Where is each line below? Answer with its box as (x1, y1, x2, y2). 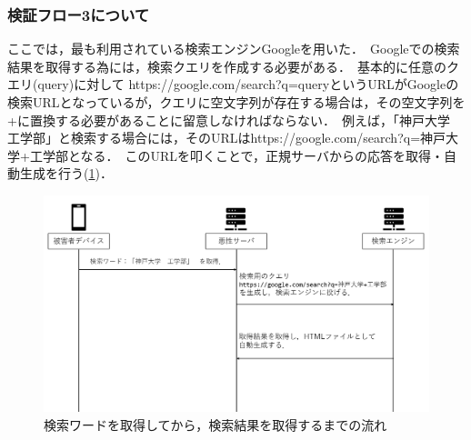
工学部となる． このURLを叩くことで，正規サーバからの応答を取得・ (29, 145, 444, 165)
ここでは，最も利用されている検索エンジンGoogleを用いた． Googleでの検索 (7, 39, 460, 58)
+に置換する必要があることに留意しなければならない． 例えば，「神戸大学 (7, 110, 450, 129)
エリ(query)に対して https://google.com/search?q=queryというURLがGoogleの (7, 75, 459, 94)
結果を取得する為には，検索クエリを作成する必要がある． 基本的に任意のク (7, 56, 459, 75)
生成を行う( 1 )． (19, 164, 113, 183)
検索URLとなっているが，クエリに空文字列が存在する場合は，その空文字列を (7, 93, 466, 111)
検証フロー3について (7, 3, 150, 25)
